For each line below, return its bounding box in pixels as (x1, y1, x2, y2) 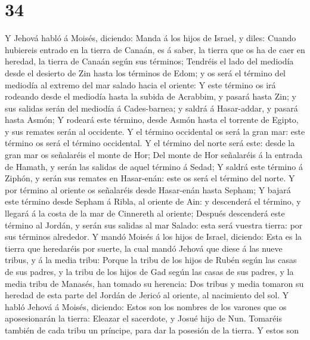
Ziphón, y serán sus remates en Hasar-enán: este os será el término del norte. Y (5, 172, 295, 184)
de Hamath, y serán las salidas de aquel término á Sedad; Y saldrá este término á (5, 160, 303, 172)
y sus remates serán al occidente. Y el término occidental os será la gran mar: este (5, 125, 305, 137)
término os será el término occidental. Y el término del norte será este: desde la (5, 137, 295, 149)
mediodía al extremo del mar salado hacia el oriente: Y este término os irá (5, 78, 276, 91)
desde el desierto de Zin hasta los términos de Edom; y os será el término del (5, 66, 286, 79)
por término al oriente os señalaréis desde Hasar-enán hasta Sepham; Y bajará (5, 183, 291, 196)
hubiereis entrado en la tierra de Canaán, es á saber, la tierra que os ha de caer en (5, 43, 305, 55)
